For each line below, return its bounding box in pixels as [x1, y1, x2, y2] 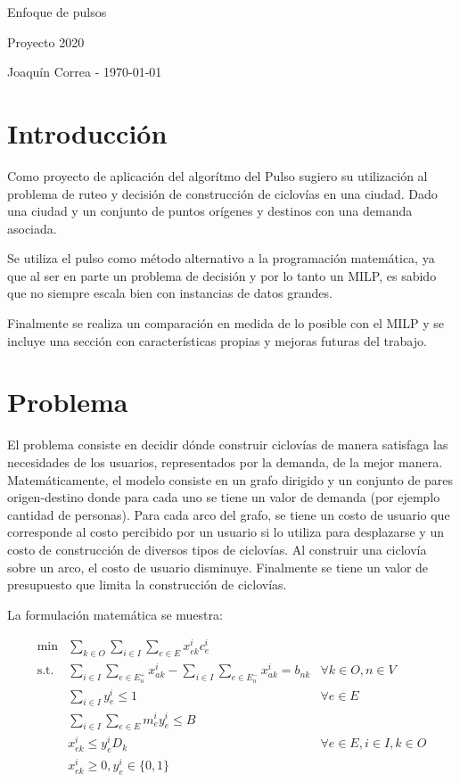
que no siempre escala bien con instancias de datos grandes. [7, 284, 333, 302]
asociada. [7, 218, 57, 237]
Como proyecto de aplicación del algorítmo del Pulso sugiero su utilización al [7, 166, 428, 185]
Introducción [7, 114, 168, 151]
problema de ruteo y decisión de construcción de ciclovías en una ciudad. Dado [7, 184, 438, 202]
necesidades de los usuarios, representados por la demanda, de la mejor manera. [7, 452, 443, 471]
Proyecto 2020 [7, 32, 85, 51]
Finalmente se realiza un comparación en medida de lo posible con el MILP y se [7, 314, 445, 333]
